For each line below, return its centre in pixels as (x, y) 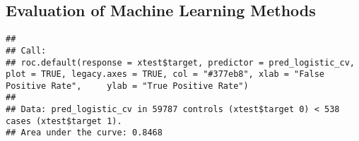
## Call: (26, 50)
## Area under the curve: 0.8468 (84, 133)
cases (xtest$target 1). (64, 121)
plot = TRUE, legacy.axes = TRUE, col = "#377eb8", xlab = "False (165, 74)
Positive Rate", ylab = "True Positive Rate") (127, 86)
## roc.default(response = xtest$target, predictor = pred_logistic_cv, (180, 62)
